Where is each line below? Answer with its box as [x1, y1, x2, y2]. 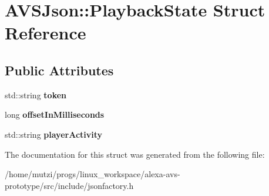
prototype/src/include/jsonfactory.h [5, 179, 134, 191]
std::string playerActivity [5, 128, 103, 140]
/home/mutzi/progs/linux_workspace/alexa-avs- [5, 168, 180, 180]
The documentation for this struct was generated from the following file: [5, 148, 265, 160]
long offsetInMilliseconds [5, 108, 105, 121]
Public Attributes [5, 61, 114, 79]
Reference [5, 21, 86, 45]
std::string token [5, 88, 67, 101]
